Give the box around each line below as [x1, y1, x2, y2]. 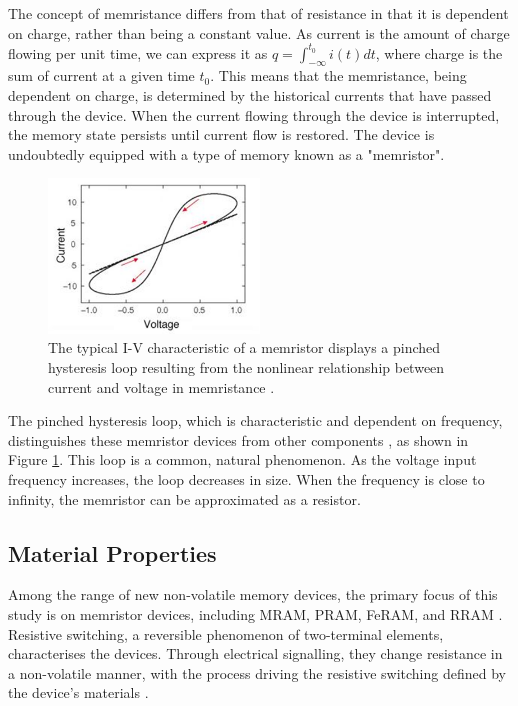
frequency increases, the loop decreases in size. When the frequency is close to [8, 468, 485, 489]
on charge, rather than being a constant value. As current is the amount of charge [8, 22, 510, 43]
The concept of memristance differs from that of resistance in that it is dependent [8, 3, 509, 23]
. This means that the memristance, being [210, 65, 467, 86]
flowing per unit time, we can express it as [8, 42, 268, 63]
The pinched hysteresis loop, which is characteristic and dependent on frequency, [8, 410, 503, 431]
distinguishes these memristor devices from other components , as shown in [8, 429, 469, 450]
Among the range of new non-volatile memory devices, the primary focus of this [8, 584, 498, 605]
